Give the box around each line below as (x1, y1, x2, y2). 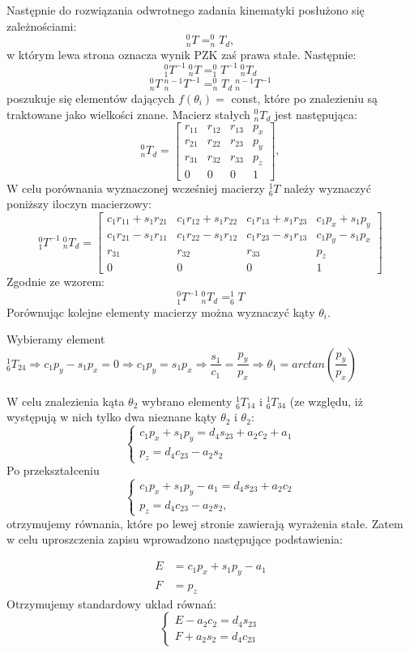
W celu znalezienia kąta (6, 392, 125, 409)
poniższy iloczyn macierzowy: (6, 195, 152, 212)
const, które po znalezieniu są (231, 89, 378, 106)
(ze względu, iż (289, 392, 363, 409)
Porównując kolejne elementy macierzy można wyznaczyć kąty (6, 303, 315, 320)
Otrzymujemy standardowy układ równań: (6, 595, 216, 612)
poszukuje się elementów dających (6, 89, 175, 106)
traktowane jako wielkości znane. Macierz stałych (6, 105, 250, 122)
